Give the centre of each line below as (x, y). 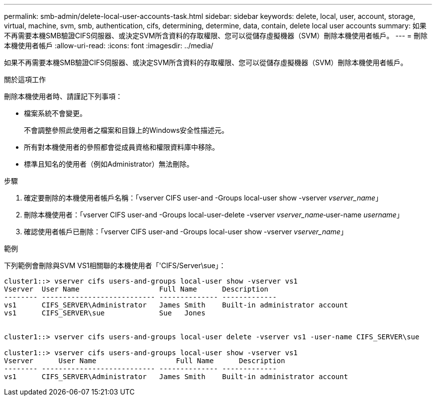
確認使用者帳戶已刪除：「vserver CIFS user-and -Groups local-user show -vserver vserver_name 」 (186, 232)
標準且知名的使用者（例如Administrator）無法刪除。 (109, 164)
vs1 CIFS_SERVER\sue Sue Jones (105, 313)
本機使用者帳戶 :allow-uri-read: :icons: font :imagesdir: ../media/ (109, 46)
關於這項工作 (25, 79)
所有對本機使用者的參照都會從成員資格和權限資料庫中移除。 (121, 147)
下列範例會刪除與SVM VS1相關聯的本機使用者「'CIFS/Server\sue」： (115, 265)
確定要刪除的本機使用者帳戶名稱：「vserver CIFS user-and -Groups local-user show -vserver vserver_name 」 (203, 198)
